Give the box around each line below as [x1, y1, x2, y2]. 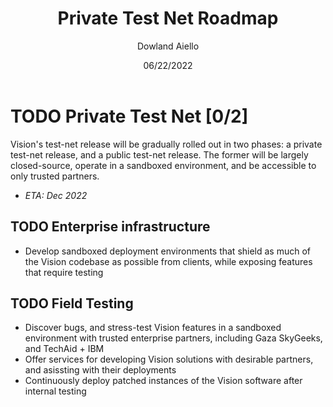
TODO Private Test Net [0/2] [10, 105, 249, 127]
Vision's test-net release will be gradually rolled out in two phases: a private [10, 138, 323, 150]
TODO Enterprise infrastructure [10, 218, 211, 236]
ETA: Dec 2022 [24, 189, 88, 201]
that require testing [24, 266, 104, 278]
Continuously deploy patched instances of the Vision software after [24, 375, 303, 387]
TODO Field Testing [10, 295, 134, 312]
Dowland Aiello [136, 40, 200, 52]
